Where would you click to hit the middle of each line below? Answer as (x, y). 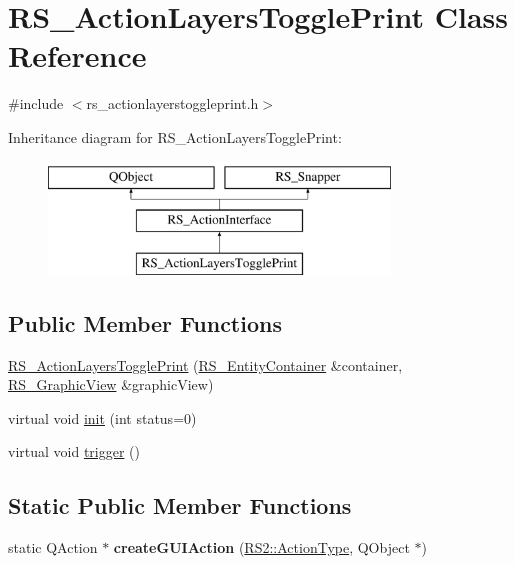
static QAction (53, 547)
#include (36, 103)
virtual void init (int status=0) (102, 417)
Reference (77, 55)
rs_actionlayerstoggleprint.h (172, 103)
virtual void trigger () (74, 451)
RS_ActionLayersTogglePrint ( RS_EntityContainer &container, (205, 364)
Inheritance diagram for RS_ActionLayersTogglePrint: (175, 136)
